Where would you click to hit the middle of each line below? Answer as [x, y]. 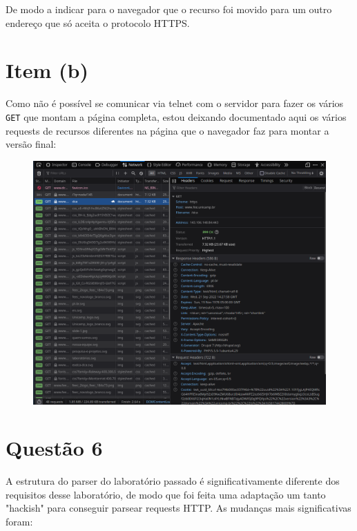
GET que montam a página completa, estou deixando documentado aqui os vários [176, 116]
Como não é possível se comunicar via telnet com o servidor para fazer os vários [175, 103]
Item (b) [47, 70]
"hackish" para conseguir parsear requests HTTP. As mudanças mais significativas [178, 508]
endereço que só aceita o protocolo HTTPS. [98, 22]
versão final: [31, 144]
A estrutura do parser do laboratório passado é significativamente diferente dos [173, 481]
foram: [19, 522]
